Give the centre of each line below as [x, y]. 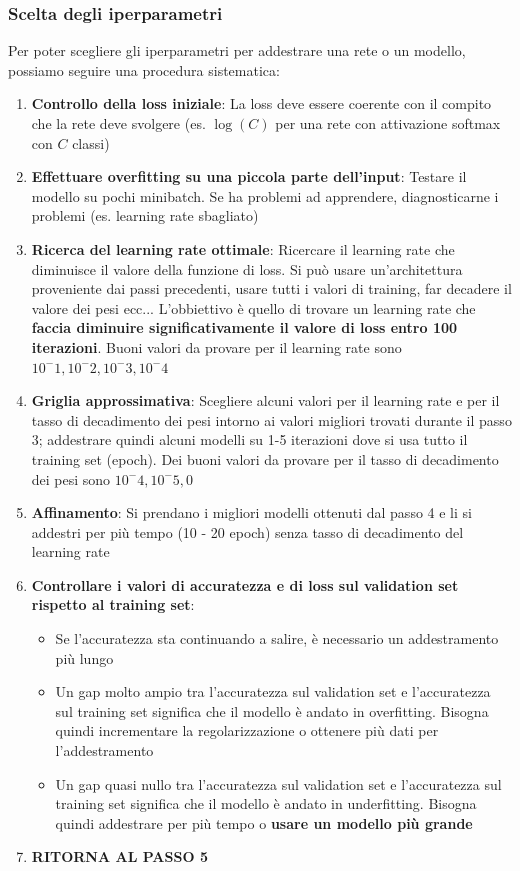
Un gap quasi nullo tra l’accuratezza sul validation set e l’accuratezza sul [278, 783]
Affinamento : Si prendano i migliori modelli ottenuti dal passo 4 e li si [251, 512]
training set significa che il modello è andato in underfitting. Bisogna [266, 803]
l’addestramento [104, 750]
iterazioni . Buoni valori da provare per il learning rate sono [216, 346]
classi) [91, 142]
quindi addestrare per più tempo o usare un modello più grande [264, 822]
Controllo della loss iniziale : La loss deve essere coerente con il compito [261, 103]
